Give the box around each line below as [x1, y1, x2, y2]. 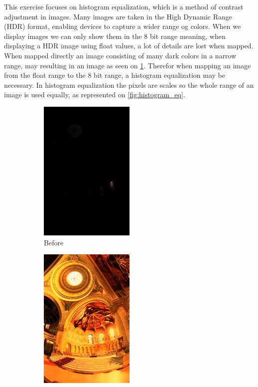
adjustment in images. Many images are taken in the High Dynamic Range [4, 11, 232, 21]
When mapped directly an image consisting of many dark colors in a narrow [4, 50, 237, 60]
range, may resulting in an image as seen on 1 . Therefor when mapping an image [4, 60, 251, 70]
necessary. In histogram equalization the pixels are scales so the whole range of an [4, 79, 254, 90]
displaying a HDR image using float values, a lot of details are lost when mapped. [4, 40, 254, 51]
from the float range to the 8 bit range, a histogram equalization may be [4, 70, 225, 80]
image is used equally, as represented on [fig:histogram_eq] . [4, 89, 185, 100]
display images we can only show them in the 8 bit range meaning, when [4, 30, 226, 41]
